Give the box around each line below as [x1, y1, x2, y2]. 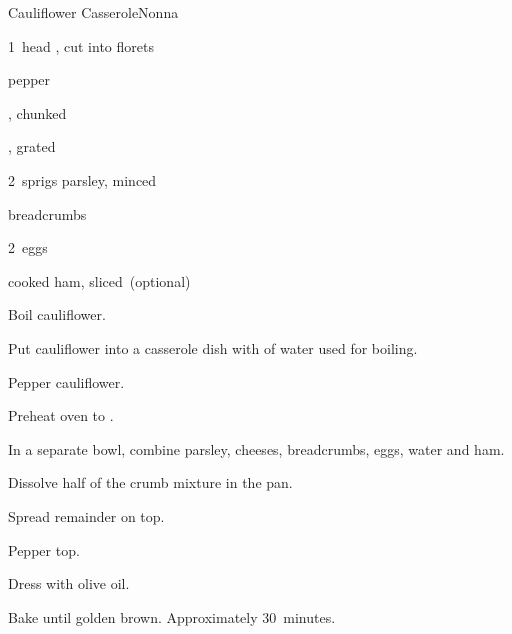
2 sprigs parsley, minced [8, 169, 157, 190]
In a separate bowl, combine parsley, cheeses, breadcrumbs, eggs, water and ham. [8, 438, 505, 459]
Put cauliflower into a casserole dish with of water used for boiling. [8, 337, 418, 358]
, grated [8, 136, 56, 157]
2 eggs [8, 237, 48, 258]
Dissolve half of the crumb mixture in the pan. [8, 472, 293, 493]
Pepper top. [8, 539, 80, 560]
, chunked [8, 102, 67, 123]
